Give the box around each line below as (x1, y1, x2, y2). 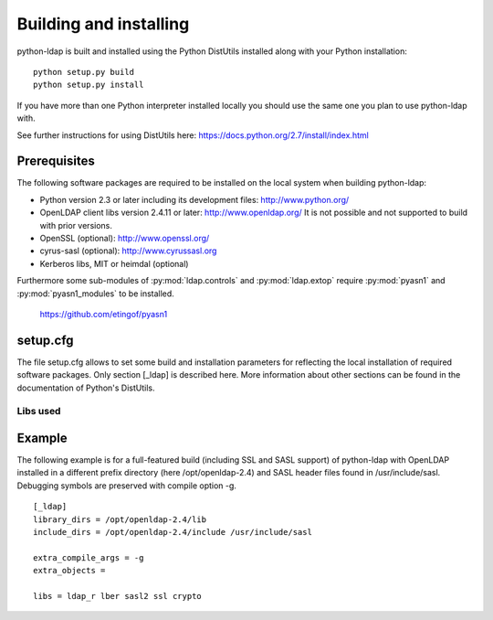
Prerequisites (16, 154, 95, 169)
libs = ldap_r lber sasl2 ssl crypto (33, 591, 203, 601)
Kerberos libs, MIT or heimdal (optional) (39, 258, 189, 269)
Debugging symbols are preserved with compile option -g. (16, 480, 237, 491)
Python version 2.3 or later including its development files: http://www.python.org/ (39, 194, 350, 205)
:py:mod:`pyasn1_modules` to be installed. (16, 288, 175, 299)
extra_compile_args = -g (33, 552, 144, 562)
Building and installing (16, 14, 190, 34)
